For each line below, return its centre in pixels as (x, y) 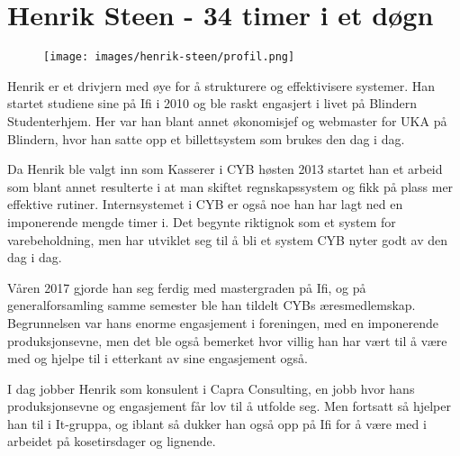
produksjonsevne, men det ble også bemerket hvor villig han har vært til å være (227, 340)
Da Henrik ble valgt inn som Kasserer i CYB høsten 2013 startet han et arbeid (225, 169)
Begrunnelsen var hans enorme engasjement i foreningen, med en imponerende (223, 322)
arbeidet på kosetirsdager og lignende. (112, 441)
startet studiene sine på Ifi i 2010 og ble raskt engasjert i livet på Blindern (212, 103)
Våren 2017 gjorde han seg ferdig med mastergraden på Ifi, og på (187, 287)
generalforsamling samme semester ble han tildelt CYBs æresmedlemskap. (212, 305)
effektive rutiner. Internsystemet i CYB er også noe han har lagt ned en (205, 204)
